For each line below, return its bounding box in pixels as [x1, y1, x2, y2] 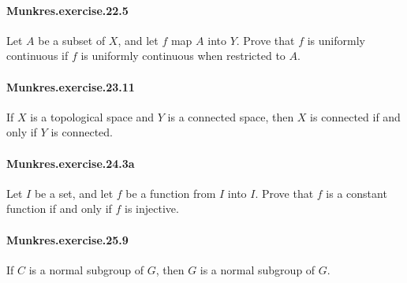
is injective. [125, 200, 179, 217]
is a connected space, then [167, 108, 294, 125]
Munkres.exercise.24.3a [6, 155, 135, 171]
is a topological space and [30, 108, 155, 125]
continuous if [6, 47, 69, 64]
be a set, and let [34, 184, 114, 201]
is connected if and [310, 108, 401, 125]
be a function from [125, 184, 216, 201]
